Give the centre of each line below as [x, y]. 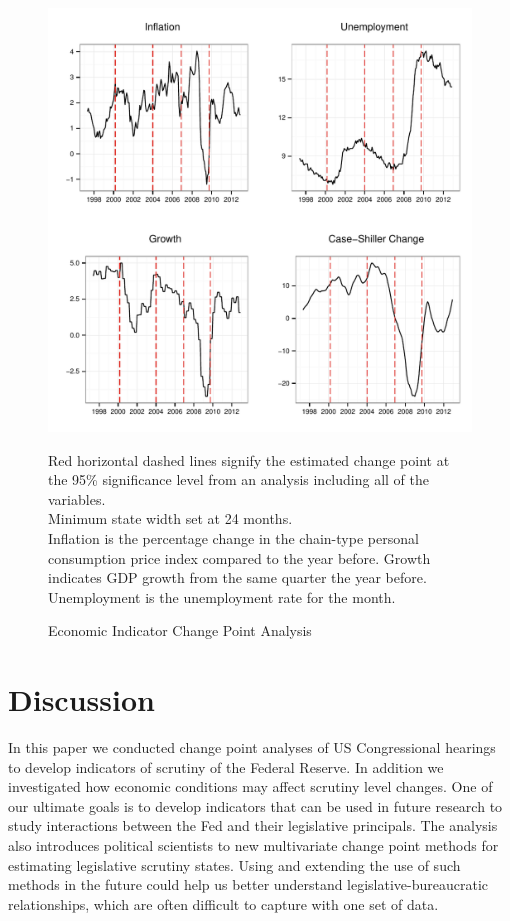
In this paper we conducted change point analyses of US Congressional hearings [252, 747]
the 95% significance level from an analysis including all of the [238, 479]
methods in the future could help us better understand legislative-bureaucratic [248, 884]
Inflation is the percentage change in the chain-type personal [233, 537]
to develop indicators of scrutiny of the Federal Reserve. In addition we [226, 766]
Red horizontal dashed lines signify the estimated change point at [249, 459]
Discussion [81, 699]
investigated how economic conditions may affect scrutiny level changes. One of [250, 786]
